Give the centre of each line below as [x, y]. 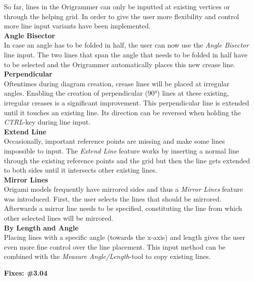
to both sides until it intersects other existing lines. [81, 170]
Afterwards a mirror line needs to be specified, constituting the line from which [123, 208]
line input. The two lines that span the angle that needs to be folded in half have [126, 54]
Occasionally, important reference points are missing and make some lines [114, 141]
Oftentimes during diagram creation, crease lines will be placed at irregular [117, 83]
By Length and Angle [41, 227]
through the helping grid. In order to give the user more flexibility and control [122, 16]
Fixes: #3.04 [26, 273]
